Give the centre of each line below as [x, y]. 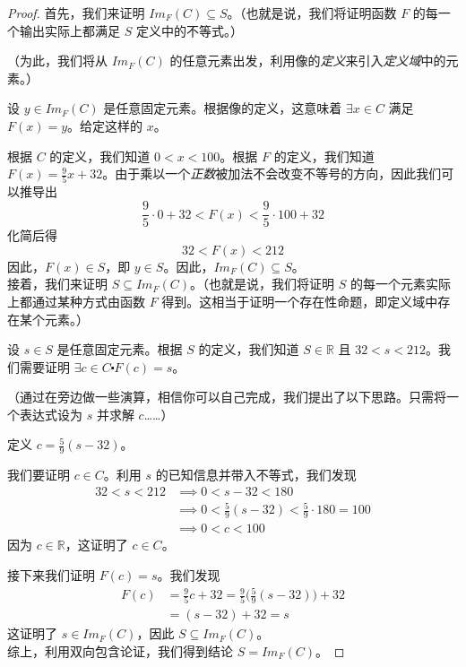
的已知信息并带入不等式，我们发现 [256, 475]
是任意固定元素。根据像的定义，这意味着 [223, 108]
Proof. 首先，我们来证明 [76, 13]
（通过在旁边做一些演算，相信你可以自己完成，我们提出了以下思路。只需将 [227, 397]
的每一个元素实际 [400, 284]
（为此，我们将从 [57, 61]
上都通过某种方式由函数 [76, 301]
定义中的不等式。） [189, 30]
